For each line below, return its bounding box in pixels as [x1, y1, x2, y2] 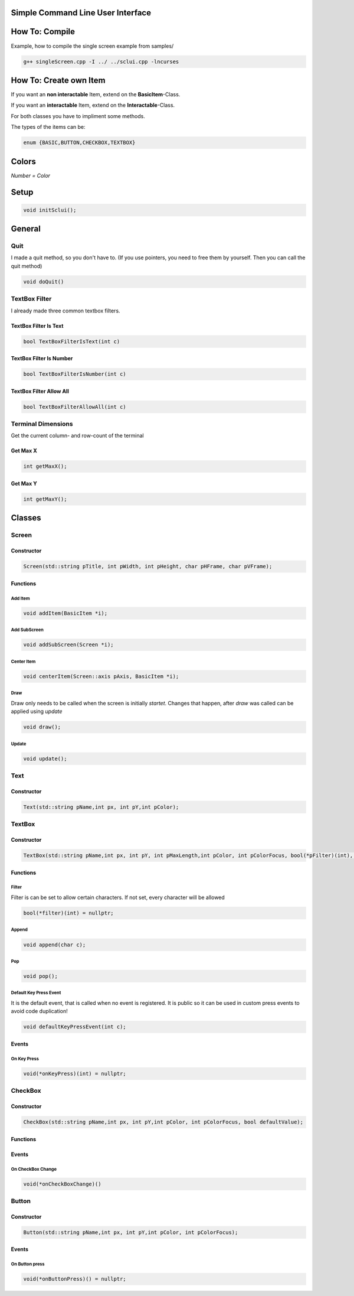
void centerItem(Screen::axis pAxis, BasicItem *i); [23, 673, 179, 679]
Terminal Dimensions [11, 420, 73, 428]
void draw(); [23, 724, 61, 731]
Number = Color [11, 172, 50, 179]
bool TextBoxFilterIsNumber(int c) [23, 371, 126, 377]
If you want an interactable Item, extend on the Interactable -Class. [11, 102, 175, 109]
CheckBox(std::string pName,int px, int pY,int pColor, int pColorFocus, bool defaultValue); [23, 1119, 304, 1125]
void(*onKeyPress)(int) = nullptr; [23, 1070, 126, 1077]
